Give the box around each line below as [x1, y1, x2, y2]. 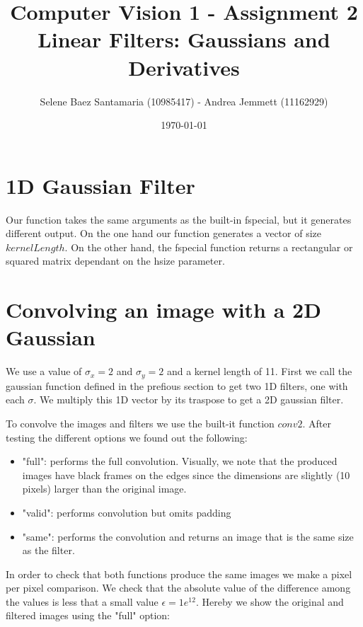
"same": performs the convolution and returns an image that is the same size [22, 529, 354, 543]
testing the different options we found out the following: [6, 430, 248, 444]
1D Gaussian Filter [6, 171, 195, 200]
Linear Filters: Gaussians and [38, 25, 330, 54]
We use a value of [6, 364, 82, 379]
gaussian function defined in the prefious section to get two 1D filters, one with [6, 378, 348, 393]
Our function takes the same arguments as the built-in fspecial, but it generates [6, 212, 352, 226]
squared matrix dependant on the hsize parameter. [6, 253, 225, 268]
